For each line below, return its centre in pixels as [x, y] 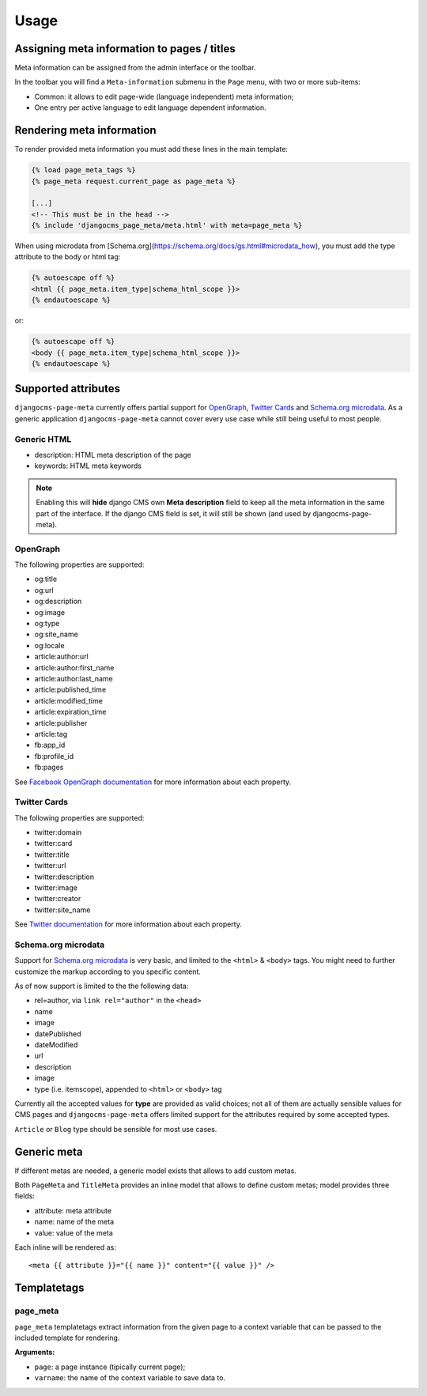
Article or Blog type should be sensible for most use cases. [116, 1129]
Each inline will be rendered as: [65, 1247]
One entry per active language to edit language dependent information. [150, 108]
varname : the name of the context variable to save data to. [130, 1378]
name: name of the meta [74, 1222]
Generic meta [49, 1151]
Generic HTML [43, 439]
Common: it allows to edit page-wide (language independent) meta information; [164, 96]
